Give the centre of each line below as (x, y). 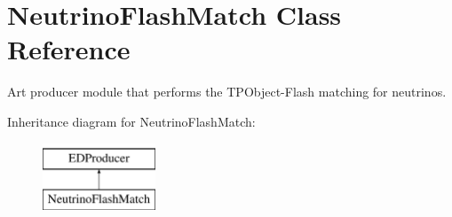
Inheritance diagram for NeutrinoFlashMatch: (131, 121)
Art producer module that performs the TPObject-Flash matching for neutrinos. (227, 92)
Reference (69, 49)
